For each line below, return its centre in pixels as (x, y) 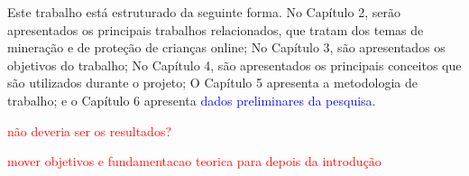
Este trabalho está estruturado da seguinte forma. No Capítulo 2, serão (204, 12)
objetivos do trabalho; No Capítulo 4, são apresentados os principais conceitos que (234, 65)
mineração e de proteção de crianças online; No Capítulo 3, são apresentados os (226, 47)
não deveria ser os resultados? (90, 130)
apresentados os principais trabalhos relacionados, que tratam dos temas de (216, 29)
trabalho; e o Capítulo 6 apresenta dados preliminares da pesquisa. (192, 100)
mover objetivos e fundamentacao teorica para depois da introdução (194, 161)
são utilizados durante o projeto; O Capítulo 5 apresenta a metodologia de (212, 83)
